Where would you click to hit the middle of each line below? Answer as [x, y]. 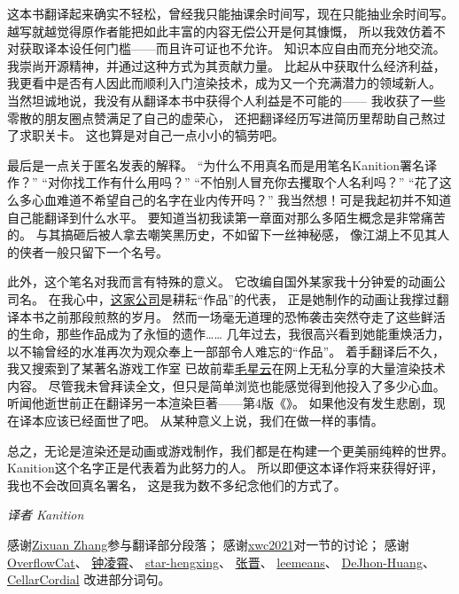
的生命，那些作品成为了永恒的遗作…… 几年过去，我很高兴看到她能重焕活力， [229, 334]
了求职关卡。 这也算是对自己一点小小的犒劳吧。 [146, 135]
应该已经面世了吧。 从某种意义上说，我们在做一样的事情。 [214, 421]
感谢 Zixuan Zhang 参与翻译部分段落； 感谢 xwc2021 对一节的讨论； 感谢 [208, 545]
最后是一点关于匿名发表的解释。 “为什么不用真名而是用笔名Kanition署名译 [222, 164]
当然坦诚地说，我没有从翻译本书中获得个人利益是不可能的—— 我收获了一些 [226, 100]
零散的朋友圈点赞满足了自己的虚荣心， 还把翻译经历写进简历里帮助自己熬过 [226, 117]
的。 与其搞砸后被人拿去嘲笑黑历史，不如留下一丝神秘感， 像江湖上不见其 [222, 234]
